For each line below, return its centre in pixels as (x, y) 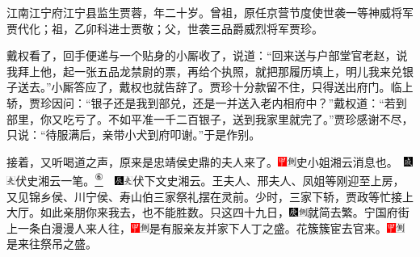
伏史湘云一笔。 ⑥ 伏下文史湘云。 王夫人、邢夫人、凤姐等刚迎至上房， (210, 179)
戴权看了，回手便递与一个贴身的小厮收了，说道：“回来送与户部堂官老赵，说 (207, 55)
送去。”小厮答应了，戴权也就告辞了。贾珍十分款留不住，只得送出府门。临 (210, 87)
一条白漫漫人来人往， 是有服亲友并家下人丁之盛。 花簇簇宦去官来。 (202, 228)
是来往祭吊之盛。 (52, 244)
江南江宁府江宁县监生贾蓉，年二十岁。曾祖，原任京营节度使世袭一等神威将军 (210, 12)
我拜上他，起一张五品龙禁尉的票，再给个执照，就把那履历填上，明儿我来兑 (204, 71)
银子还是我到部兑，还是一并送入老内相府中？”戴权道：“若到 (249, 102)
